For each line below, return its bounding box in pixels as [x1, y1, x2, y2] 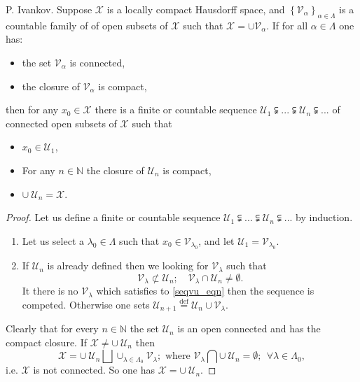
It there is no [22, 283, 78, 298]
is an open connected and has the [177, 321, 321, 336]
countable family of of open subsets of [6, 17, 168, 32]
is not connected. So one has [33, 362, 155, 377]
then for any [6, 102, 59, 117]
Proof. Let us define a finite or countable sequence [6, 210, 221, 225]
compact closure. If [6, 334, 87, 349]
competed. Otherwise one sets [22, 297, 150, 311]
